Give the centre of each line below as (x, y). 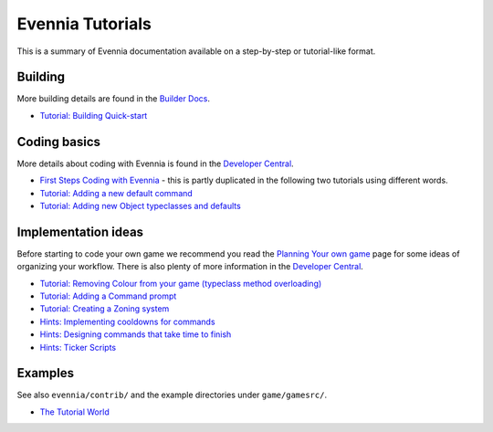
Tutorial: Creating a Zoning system (105, 309)
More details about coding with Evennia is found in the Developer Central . (155, 163)
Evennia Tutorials (84, 24)
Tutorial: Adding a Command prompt (108, 296)
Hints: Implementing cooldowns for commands (127, 321)
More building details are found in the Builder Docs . (113, 99)
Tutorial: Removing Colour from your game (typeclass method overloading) (181, 283)
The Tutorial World (74, 412)
